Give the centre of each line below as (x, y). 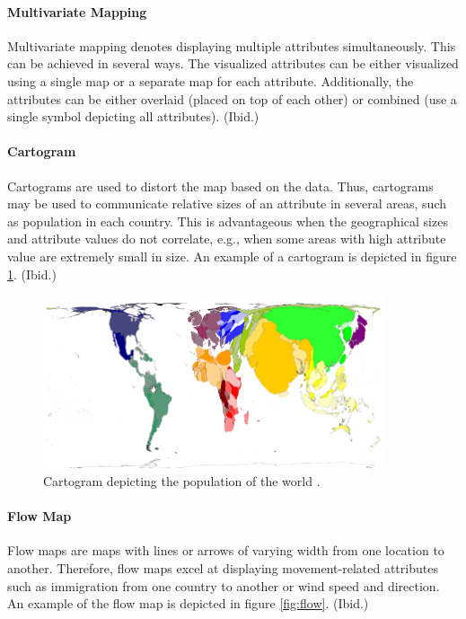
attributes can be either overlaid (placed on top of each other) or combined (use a (232, 98)
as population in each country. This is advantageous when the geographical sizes (228, 221)
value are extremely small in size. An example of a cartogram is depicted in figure (232, 256)
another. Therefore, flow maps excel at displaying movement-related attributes (223, 567)
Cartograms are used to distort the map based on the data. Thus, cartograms (220, 186)
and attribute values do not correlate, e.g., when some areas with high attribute (227, 239)
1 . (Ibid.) (32, 274)
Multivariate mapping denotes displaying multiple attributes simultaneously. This (232, 45)
